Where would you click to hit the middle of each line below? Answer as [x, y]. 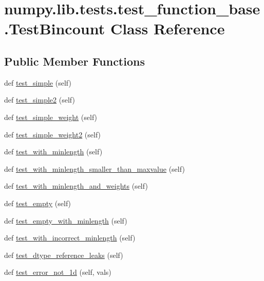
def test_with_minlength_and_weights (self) [76, 186]
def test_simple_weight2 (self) [53, 134]
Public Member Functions [74, 61]
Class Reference [167, 28]
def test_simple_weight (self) [51, 117]
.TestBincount [55, 28]
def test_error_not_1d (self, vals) [58, 272]
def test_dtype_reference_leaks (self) [64, 255]
